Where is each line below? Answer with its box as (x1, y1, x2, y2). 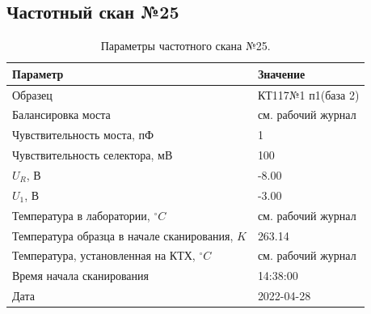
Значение (257, 65, 306, 82)
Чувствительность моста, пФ (12, 126, 154, 143)
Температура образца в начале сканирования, (12, 227, 234, 244)
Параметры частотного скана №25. (100, 37, 271, 54)
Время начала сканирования (12, 267, 149, 284)
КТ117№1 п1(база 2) (257, 86, 360, 103)
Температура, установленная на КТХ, (12, 247, 196, 264)
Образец (12, 86, 53, 103)
